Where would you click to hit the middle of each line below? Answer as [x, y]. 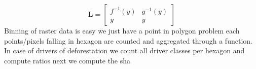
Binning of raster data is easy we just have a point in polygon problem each [122, 30]
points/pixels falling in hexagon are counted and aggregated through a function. [128, 40]
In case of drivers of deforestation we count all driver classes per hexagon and [124, 50]
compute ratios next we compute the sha [67, 60]
